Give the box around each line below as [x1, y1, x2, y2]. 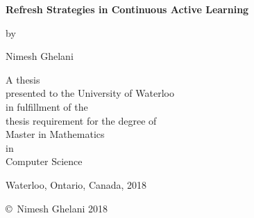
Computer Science [6, 154, 83, 169]
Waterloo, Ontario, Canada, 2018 [6, 177, 147, 192]
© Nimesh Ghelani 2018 [6, 201, 108, 215]
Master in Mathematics [6, 127, 105, 141]
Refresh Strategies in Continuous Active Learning [6, 2, 249, 16]
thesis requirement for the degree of [6, 113, 157, 127]
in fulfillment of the [6, 99, 88, 114]
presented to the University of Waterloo [6, 86, 174, 100]
